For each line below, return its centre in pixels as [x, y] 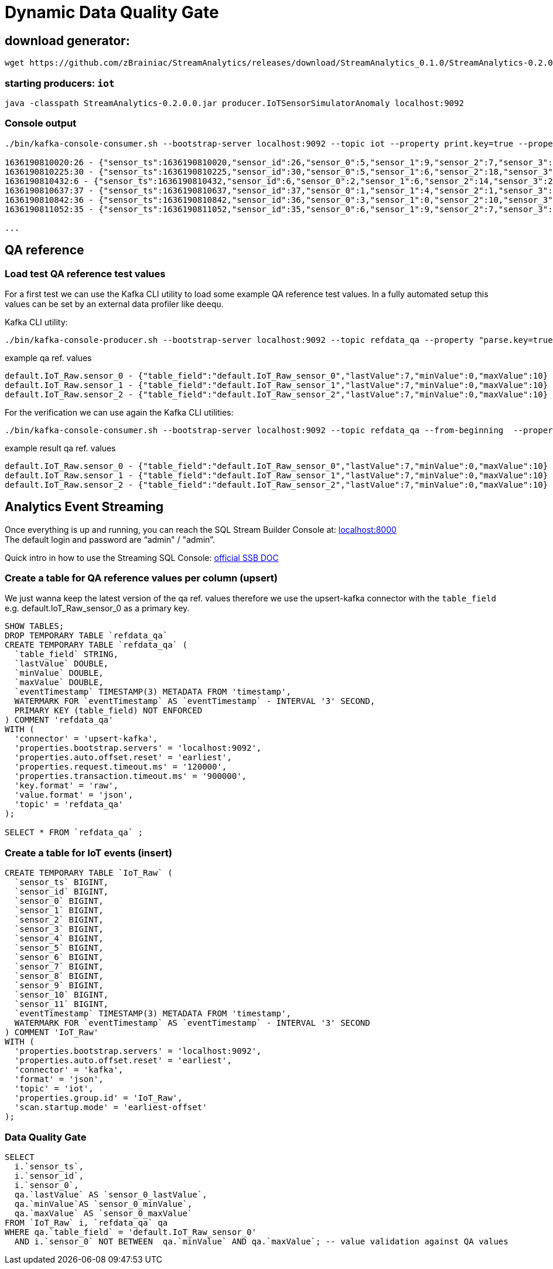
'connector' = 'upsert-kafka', [86, 739]
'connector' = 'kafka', [69, 1070]
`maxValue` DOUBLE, [59, 683]
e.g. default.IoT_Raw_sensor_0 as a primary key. [97, 608]
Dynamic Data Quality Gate [112, 12]
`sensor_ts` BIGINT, [62, 882]
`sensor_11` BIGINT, [62, 1004]
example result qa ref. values [60, 448]
